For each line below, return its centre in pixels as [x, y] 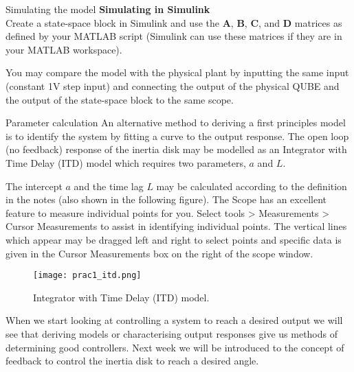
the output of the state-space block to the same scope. [120, 99]
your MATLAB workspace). [64, 49]
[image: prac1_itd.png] [87, 276]
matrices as [318, 22]
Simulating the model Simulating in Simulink [108, 9]
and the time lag [109, 186]
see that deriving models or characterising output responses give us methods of [172, 333]
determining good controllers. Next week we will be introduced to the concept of [175, 347]
